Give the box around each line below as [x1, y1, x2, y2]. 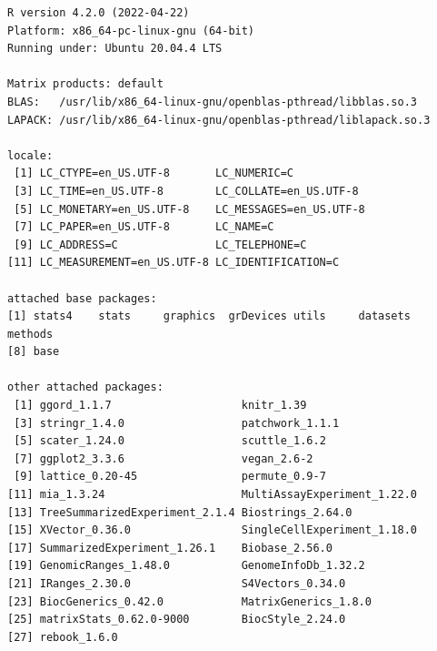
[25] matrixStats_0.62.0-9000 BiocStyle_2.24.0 [7, 613, 346, 626]
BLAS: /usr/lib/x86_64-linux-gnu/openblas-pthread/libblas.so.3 [7, 95, 418, 108]
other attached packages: [7, 381, 164, 394]
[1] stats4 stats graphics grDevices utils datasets [7, 310, 411, 323]
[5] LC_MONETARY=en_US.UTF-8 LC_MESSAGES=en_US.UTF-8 [14, 202, 365, 216]
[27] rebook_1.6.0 [7, 630, 118, 644]
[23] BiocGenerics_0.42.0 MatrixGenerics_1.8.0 [7, 595, 372, 608]
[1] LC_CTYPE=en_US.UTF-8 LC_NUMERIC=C [14, 167, 293, 180]
